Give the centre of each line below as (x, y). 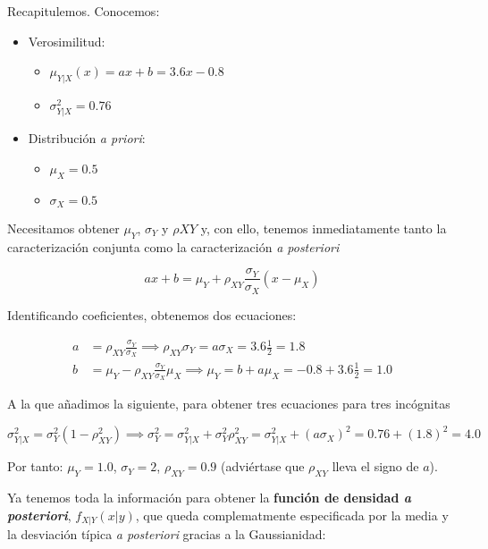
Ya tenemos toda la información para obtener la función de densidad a (210, 498)
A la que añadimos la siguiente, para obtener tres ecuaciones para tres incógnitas (229, 404)
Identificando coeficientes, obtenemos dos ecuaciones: (152, 314)
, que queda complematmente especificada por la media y (292, 515)
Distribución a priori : (87, 138)
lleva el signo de (375, 466)
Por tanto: (35, 466)
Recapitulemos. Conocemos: (84, 11)
